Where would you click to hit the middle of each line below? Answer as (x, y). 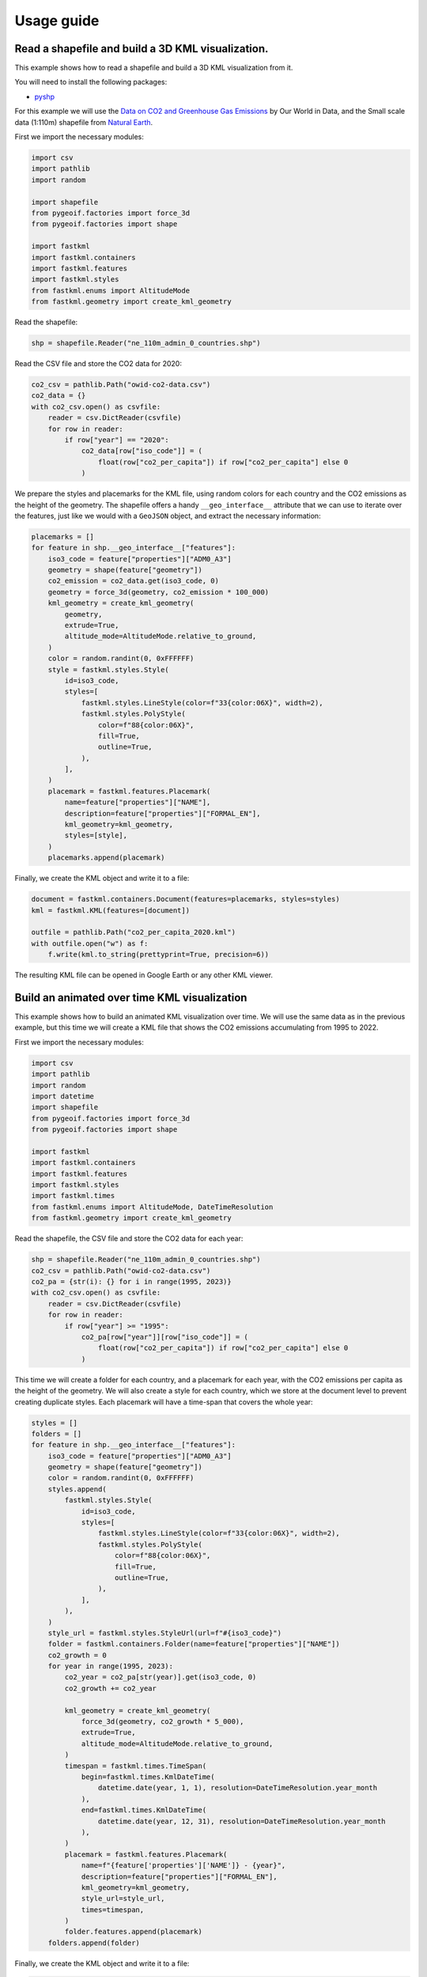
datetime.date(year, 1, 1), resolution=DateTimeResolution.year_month (238, 1788)
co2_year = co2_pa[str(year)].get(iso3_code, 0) (161, 1677)
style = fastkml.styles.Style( (108, 669)
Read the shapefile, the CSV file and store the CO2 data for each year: (129, 1238)
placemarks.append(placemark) (106, 858)
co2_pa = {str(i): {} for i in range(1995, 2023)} (132, 1282)
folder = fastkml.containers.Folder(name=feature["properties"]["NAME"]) (194, 1644)
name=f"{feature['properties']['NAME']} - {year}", (183, 1865)
